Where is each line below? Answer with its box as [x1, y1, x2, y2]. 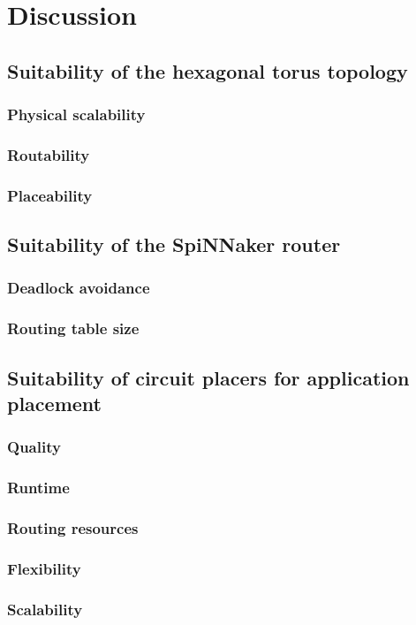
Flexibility [7, 557, 81, 579]
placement [7, 389, 102, 416]
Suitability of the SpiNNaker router [7, 231, 341, 258]
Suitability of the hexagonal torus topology [7, 57, 408, 84]
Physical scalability [7, 103, 146, 126]
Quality [7, 436, 61, 458]
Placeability [7, 184, 93, 206]
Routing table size [7, 317, 140, 339]
